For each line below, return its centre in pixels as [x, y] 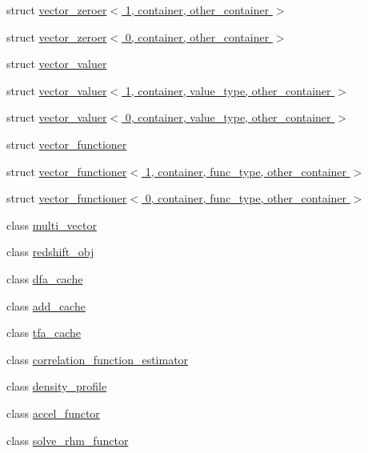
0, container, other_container [197, 36]
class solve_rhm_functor [68, 440]
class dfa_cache [45, 278]
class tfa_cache [44, 333]
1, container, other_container [197, 10]
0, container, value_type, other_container [228, 117]
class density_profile [57, 386]
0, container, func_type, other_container [246, 198]
